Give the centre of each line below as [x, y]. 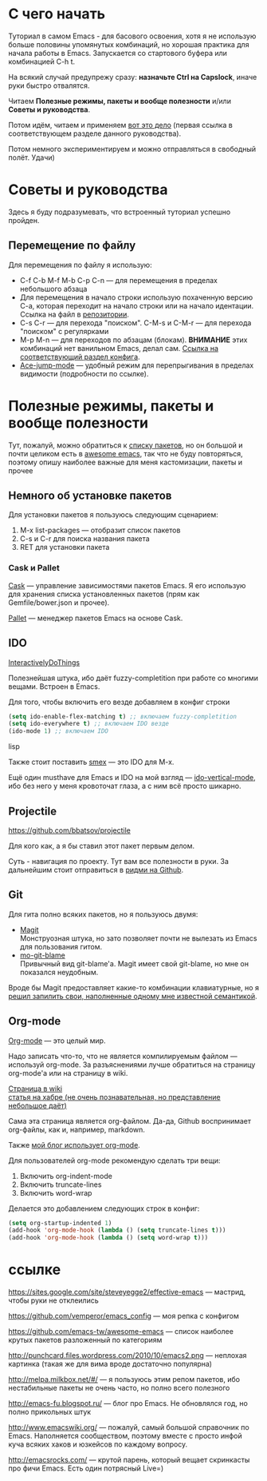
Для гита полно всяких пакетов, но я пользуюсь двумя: [103, 914]
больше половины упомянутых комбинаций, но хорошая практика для [129, 44]
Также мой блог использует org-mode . [75, 1145]
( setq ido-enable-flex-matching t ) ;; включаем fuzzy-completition [123, 716]
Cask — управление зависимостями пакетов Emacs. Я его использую [127, 585]
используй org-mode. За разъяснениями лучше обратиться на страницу [132, 1065]
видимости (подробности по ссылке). [84, 373]
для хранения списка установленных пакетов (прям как [104, 594]
